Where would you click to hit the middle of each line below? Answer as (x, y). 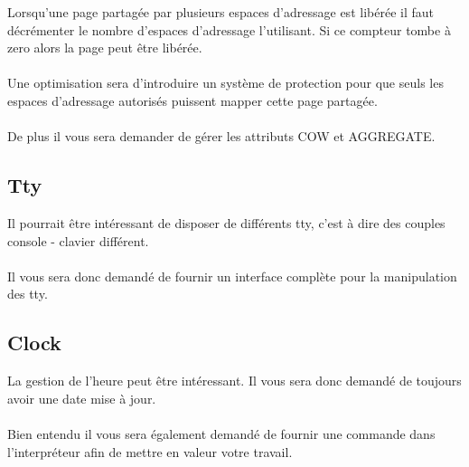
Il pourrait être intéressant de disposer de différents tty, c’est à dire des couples (226, 222)
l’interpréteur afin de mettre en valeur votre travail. (150, 451)
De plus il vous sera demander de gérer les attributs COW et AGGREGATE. (221, 136)
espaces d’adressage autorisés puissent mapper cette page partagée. (192, 100)
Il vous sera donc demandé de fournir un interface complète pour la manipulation (232, 276)
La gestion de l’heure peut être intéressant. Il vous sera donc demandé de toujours (234, 381)
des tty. (28, 294)
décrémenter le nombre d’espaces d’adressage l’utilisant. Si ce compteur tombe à (229, 29)
